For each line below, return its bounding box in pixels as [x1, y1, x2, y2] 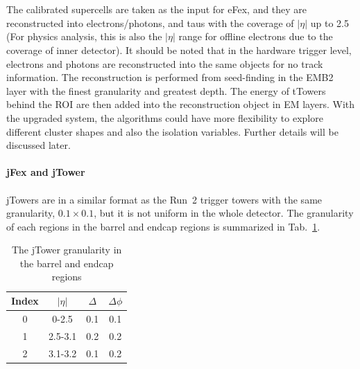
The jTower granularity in [11, 242, 122, 257]
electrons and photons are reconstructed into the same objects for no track [6, 56, 323, 71]
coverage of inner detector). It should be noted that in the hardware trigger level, [6, 42, 352, 57]
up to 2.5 [310, 15, 349, 30]
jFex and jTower [6, 165, 85, 179]
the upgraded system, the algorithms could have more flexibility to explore [6, 110, 323, 125]
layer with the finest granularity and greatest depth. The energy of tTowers [6, 83, 326, 98]
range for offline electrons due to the [178, 29, 333, 44]
